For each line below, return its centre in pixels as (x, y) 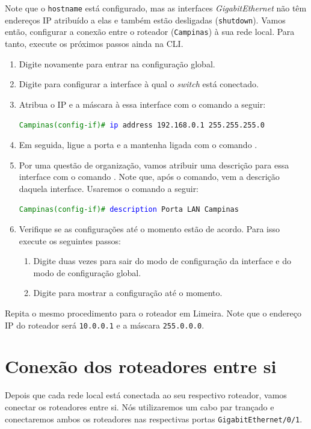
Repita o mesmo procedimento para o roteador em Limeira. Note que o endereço (153, 313)
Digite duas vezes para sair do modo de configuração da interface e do (162, 261)
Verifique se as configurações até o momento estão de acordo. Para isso (149, 229)
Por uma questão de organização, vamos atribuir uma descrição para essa (154, 165)
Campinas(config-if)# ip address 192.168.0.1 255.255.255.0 (142, 125)
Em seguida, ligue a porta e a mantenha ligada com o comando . (138, 144)
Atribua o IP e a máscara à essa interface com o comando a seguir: (142, 104)
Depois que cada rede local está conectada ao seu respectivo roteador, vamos (146, 395)
